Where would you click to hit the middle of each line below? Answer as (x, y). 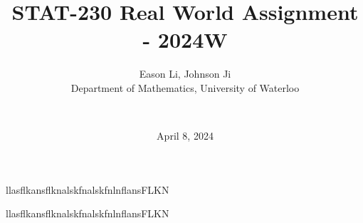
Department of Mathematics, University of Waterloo (185, 87)
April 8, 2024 (185, 136)
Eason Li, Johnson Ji (185, 74)
